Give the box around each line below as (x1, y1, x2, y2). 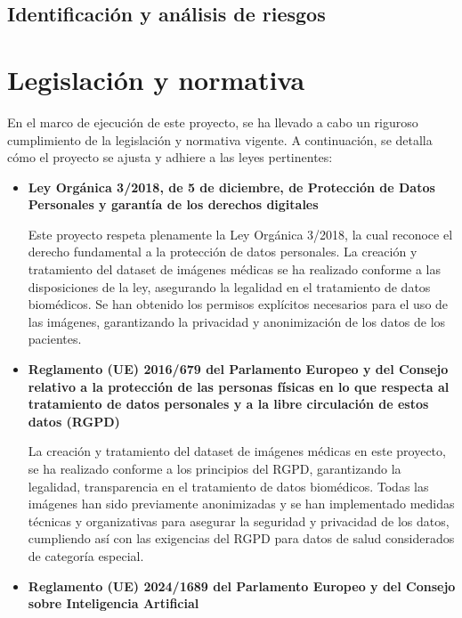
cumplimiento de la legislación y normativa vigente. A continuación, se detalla (7, 130, 433, 149)
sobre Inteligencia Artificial (28, 594, 199, 613)
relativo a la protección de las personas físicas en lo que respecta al (28, 377, 450, 395)
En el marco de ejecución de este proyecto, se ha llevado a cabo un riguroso (7, 112, 418, 131)
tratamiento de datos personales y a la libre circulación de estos (28, 394, 429, 413)
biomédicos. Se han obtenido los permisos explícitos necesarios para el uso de (28, 295, 449, 313)
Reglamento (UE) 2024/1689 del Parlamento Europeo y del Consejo (28, 576, 456, 595)
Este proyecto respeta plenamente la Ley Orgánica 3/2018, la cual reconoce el (28, 224, 453, 243)
